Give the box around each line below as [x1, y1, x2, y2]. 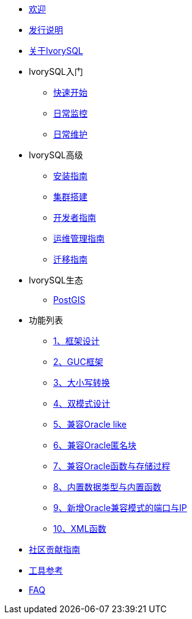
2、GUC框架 [53, 356, 103, 367]
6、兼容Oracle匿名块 [53, 440, 137, 450]
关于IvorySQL [29, 45, 83, 56]
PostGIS [53, 294, 86, 305]
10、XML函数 [53, 523, 106, 534]
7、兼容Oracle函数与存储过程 [53, 461, 171, 471]
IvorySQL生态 [29, 275, 83, 285]
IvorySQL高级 [29, 150, 83, 160]
